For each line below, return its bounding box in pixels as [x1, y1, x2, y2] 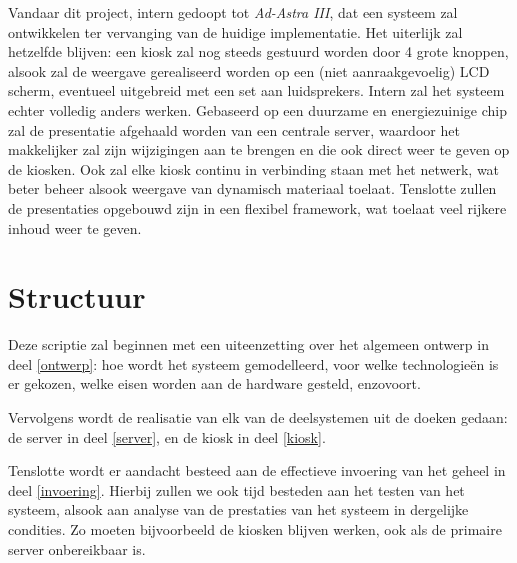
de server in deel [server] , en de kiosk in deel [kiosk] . [8, 426, 326, 447]
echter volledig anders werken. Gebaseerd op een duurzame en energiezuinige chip [8, 99, 507, 120]
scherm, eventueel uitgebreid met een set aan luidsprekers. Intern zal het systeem [8, 80, 505, 101]
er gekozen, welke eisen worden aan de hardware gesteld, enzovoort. [8, 373, 421, 394]
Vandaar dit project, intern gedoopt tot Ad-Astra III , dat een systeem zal [8, 2, 458, 22]
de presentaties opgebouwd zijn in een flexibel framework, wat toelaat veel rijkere [8, 197, 507, 218]
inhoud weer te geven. [8, 217, 142, 238]
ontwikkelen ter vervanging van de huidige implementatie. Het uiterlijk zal [8, 21, 463, 42]
